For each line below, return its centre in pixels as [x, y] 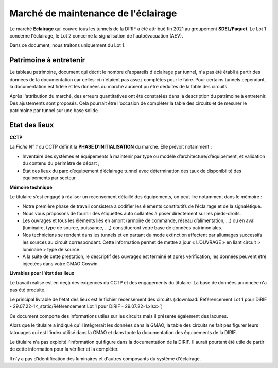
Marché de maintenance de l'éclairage [93, 13]
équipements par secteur [49, 178]
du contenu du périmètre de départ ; [61, 163]
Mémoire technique [31, 187]
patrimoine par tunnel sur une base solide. [54, 111]
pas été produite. [28, 290]
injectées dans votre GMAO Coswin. [61, 264]
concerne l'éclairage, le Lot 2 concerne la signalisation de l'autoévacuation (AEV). [96, 35]
